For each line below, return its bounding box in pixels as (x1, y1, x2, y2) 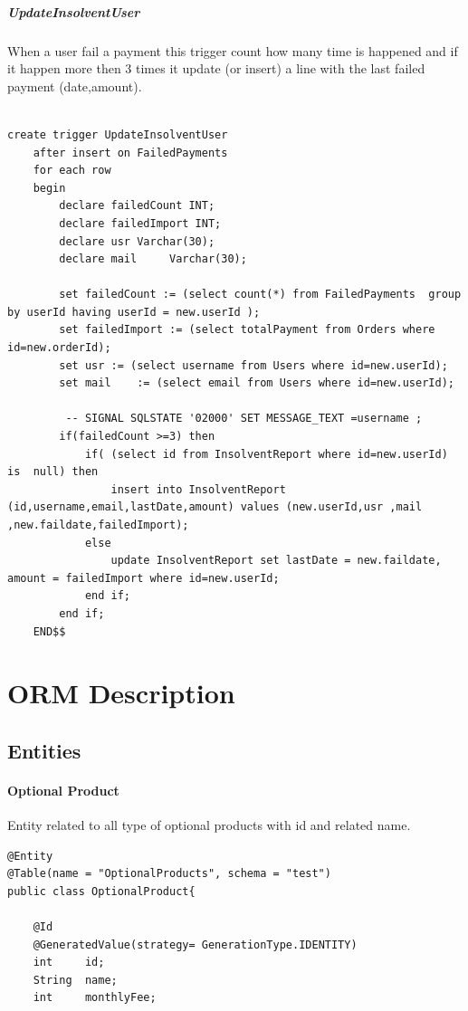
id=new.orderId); (7, 341, 111, 355)
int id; (33, 956, 105, 969)
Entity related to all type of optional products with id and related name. (7, 815, 411, 835)
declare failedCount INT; (59, 199, 215, 213)
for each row (33, 164, 111, 177)
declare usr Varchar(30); (59, 234, 215, 248)
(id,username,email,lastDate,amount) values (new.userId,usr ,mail (7, 501, 423, 514)
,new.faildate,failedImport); (7, 519, 189, 531)
